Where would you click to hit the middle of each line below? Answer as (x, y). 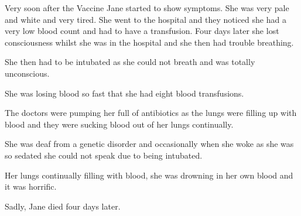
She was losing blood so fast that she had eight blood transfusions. (124, 93)
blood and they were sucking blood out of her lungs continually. (119, 124)
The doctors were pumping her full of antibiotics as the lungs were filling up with (151, 113)
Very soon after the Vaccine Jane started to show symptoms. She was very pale (147, 8)
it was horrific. (31, 186)
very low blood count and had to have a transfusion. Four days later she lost (142, 31)
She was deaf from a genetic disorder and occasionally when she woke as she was (149, 144)
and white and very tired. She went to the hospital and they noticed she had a (146, 19)
